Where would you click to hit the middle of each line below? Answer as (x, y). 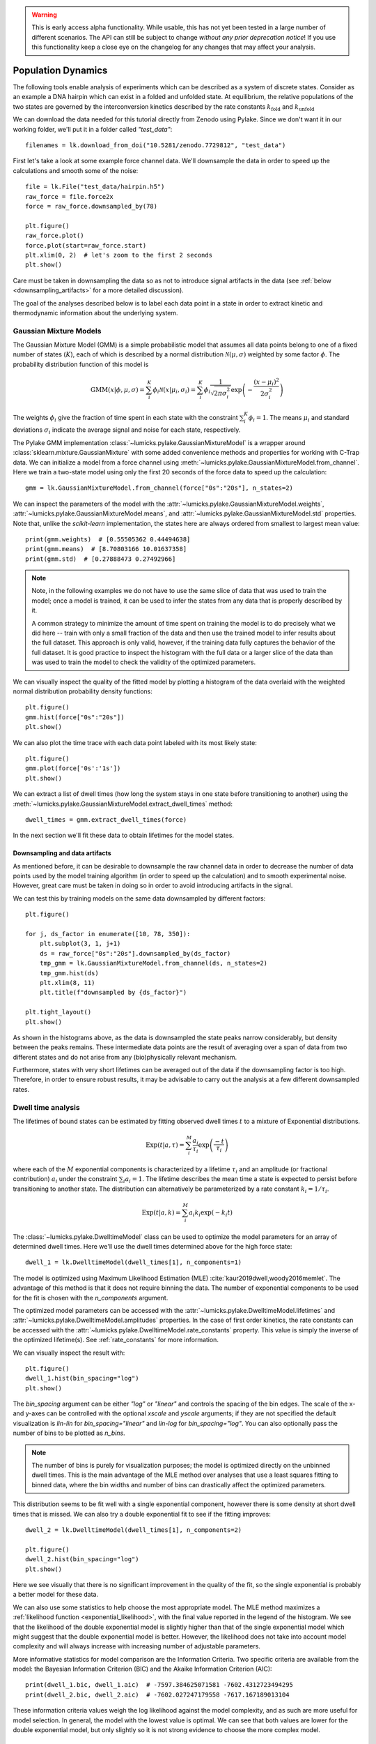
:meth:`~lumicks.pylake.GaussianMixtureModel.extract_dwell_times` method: (123, 804)
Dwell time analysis (46, 1107)
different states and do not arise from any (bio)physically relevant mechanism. (125, 1057)
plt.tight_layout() (58, 1012)
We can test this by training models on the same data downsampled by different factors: (139, 898)
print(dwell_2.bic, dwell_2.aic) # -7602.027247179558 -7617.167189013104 (157, 1694)
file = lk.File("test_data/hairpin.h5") (95, 187)
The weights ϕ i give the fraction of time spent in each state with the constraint (125, 418)
